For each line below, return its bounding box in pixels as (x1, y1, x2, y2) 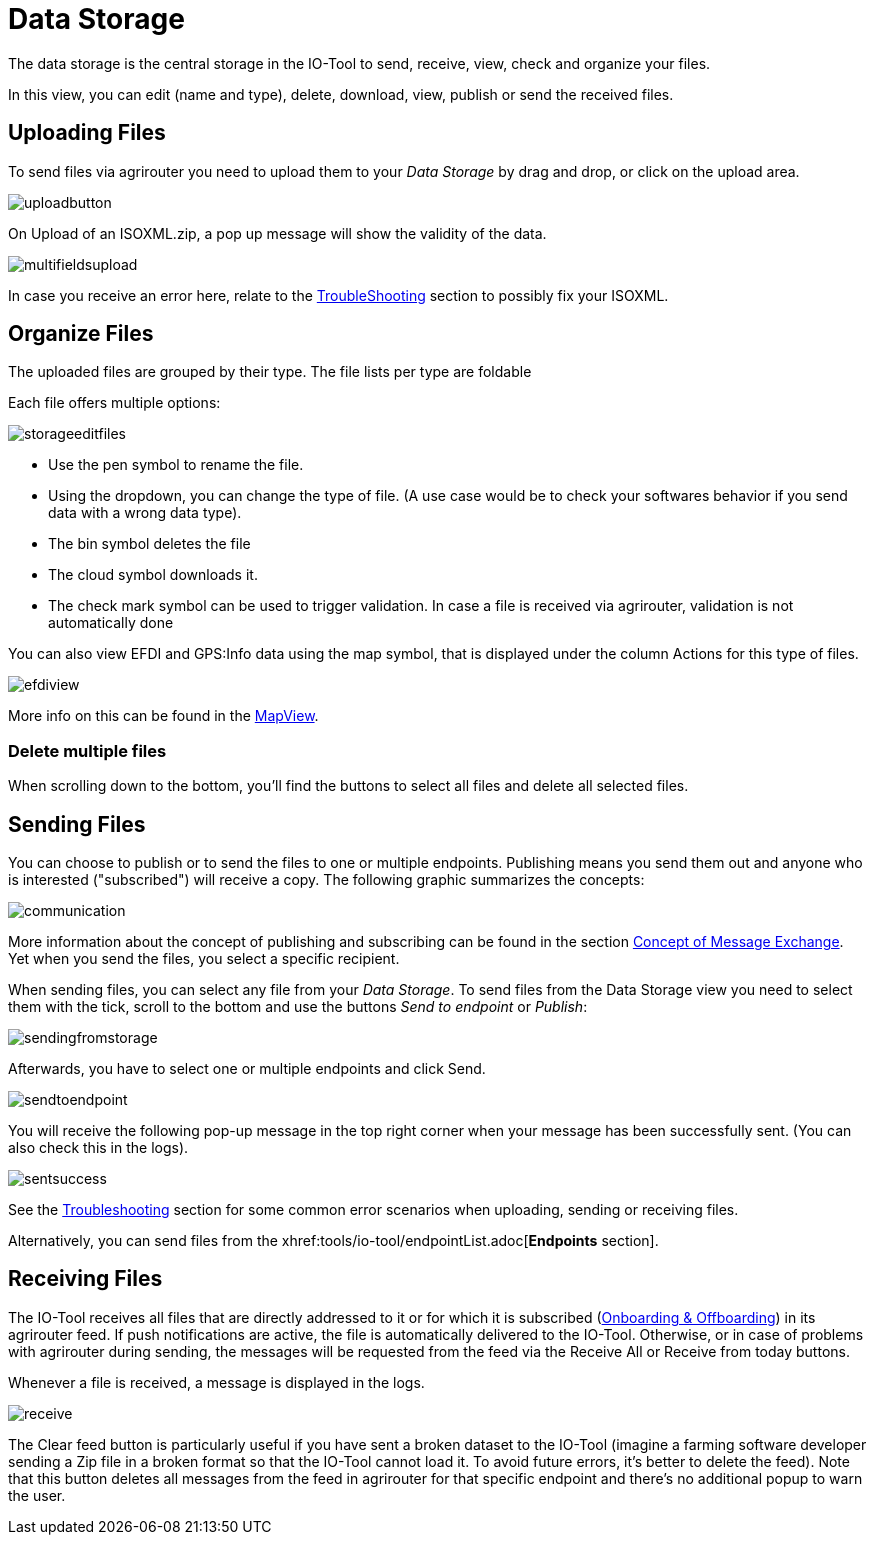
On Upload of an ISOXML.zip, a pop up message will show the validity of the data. (8, 224, 547, 242)
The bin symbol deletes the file (48, 535, 251, 553)
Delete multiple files (8, 740, 167, 761)
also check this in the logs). (8, 1139, 189, 1157)
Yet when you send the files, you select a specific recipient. (8, 950, 400, 968)
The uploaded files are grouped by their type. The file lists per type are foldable (8, 363, 532, 381)
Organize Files (8, 321, 154, 347)
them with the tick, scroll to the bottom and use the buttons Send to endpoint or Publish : (8, 998, 588, 1016)
